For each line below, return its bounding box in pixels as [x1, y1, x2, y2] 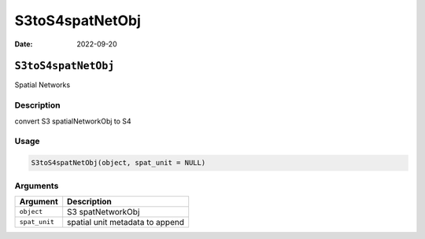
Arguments [14, 180, 59, 191]
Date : [14, 39, 33, 49]
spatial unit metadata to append [67, 216, 185, 227]
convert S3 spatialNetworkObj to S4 [14, 116, 131, 126]
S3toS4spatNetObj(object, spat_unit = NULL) [31, 158, 206, 167]
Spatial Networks [14, 80, 71, 90]
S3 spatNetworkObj [67, 206, 140, 217]
